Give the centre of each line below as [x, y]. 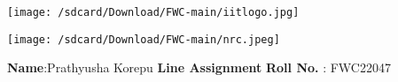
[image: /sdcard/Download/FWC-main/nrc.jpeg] [144, 39]
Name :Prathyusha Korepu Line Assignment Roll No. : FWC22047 [199, 67]
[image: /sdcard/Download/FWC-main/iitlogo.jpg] [153, 12]
